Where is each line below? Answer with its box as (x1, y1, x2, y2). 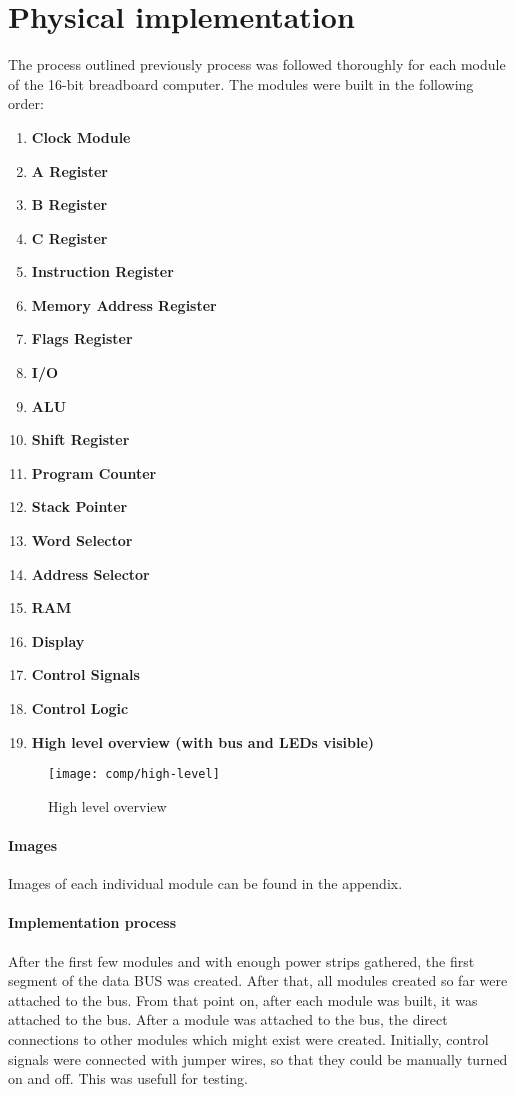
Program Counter (31, 462, 157, 483)
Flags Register (31, 328, 133, 349)
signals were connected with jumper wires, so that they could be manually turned (8, 1048, 508, 1069)
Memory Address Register (31, 294, 217, 315)
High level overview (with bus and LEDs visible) (31, 731, 375, 752)
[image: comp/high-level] (48, 767, 220, 782)
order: (8, 93, 44, 114)
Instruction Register (31, 261, 174, 282)
